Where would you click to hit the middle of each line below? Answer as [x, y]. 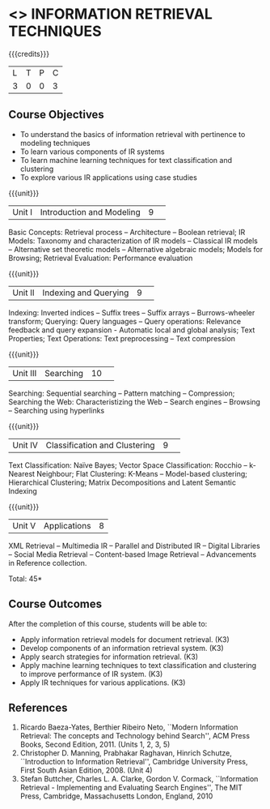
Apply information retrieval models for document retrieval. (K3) [125, 639]
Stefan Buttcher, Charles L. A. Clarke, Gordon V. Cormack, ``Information [139, 779]
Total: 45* [25, 578]
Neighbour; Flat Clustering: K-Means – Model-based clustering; [142, 473]
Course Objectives [57, 115]
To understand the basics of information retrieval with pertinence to [133, 134]
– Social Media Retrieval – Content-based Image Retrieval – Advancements [133, 554]
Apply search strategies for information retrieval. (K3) [109, 657]
